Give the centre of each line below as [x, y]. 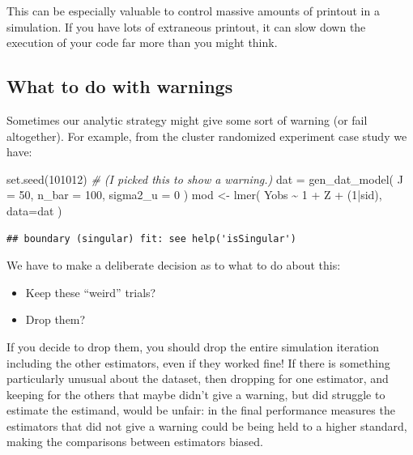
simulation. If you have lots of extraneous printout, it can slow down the [186, 26]
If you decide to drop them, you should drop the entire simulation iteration [193, 346]
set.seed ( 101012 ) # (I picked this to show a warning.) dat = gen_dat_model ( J [205, 179]
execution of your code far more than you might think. [142, 43]
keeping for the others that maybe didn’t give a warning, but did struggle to [196, 394]
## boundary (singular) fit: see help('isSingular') [151, 238]
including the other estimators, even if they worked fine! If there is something [198, 362]
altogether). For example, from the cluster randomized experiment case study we [207, 136]
